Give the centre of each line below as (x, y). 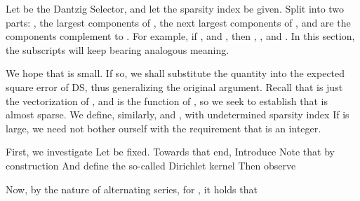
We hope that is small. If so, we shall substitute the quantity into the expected (175, 73)
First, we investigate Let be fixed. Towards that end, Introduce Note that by (170, 152)
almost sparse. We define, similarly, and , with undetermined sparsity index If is (178, 115)
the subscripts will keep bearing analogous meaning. (118, 49)
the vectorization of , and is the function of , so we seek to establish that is (167, 100)
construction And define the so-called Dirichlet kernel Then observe (151, 165)
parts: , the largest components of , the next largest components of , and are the (178, 22)
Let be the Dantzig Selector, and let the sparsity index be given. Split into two (175, 8)
